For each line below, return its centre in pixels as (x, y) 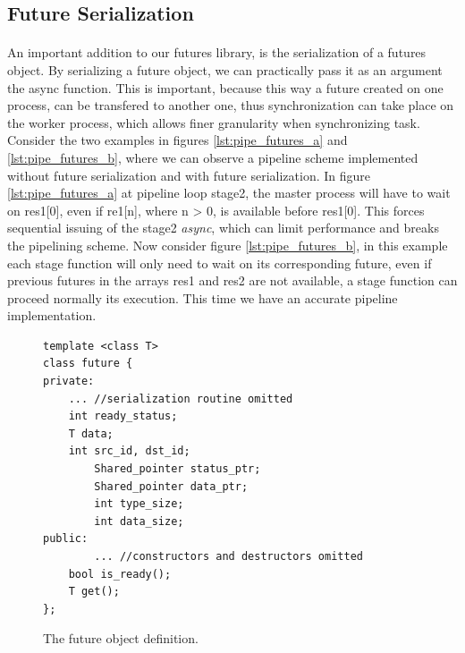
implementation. (52, 315)
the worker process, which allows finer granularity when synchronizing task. (214, 122)
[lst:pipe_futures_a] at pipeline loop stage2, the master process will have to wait (229, 193)
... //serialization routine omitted (181, 399)
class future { (88, 364)
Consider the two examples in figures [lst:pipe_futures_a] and (178, 140)
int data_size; (139, 521)
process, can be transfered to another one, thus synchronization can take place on (231, 105)
